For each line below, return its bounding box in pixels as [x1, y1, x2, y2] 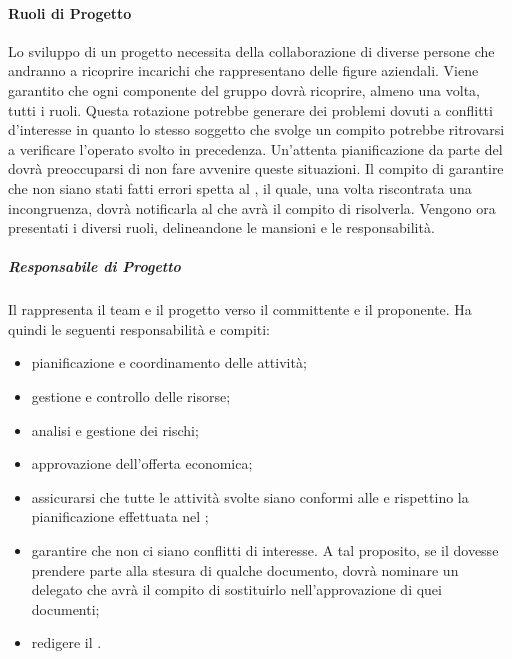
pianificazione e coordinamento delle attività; [31, 352, 307, 373]
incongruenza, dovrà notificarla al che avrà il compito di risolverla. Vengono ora [8, 197, 496, 218]
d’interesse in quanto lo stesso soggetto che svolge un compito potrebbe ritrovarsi [8, 119, 505, 140]
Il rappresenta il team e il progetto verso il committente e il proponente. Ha [8, 299, 472, 320]
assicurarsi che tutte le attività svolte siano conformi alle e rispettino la [31, 486, 469, 507]
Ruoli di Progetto [8, 2, 132, 23]
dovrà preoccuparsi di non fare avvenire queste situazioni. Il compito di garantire [8, 158, 504, 179]
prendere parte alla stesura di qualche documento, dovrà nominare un [31, 559, 459, 580]
